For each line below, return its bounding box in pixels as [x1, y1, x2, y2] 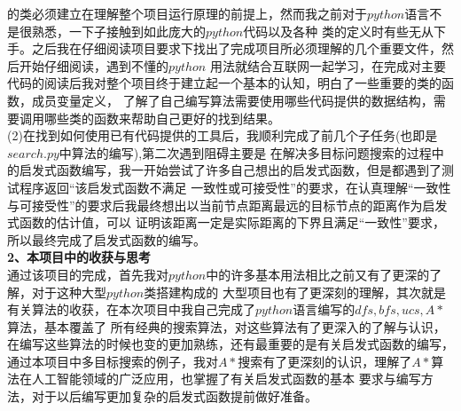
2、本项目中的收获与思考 [7, 248, 152, 266]
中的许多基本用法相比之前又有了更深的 [206, 265, 430, 283]
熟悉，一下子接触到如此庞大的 [31, 21, 206, 40]
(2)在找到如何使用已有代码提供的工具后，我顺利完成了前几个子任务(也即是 [7, 126, 438, 145]
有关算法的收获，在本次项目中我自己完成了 [7, 300, 255, 319]
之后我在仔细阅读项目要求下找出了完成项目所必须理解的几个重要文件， [31, 39, 441, 58]
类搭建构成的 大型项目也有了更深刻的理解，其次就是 [144, 282, 446, 301]
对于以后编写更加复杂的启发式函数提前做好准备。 [31, 387, 317, 406]
